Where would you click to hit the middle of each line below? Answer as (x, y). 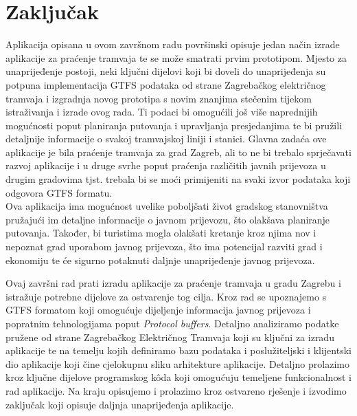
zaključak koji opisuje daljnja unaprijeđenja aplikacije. (120, 404)
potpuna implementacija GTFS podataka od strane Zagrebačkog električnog (166, 84)
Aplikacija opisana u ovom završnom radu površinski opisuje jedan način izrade (173, 44)
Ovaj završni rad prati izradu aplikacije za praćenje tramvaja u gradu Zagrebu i (173, 283)
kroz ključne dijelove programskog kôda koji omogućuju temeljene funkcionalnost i (178, 377)
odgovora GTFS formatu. (59, 192)
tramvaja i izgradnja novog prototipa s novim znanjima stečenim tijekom (159, 98)
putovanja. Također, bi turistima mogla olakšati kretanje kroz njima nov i (161, 233)
